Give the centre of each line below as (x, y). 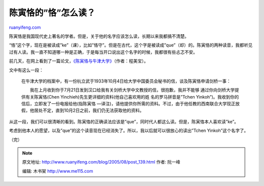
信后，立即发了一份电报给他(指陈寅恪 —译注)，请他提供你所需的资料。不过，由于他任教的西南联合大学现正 (128, 104)
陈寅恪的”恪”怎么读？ (52, 13)
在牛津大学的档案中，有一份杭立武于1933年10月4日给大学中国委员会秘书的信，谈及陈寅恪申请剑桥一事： (126, 81)
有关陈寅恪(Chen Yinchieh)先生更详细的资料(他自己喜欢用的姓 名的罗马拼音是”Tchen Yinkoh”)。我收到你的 (132, 97)
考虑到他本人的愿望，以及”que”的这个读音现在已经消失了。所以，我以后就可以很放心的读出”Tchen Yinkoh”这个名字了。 (129, 131)
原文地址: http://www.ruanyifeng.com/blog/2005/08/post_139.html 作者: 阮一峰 (101, 162)
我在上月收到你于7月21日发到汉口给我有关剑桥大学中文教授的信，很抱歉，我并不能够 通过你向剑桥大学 (132, 90)
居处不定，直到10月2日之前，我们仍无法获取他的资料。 (89, 110)
